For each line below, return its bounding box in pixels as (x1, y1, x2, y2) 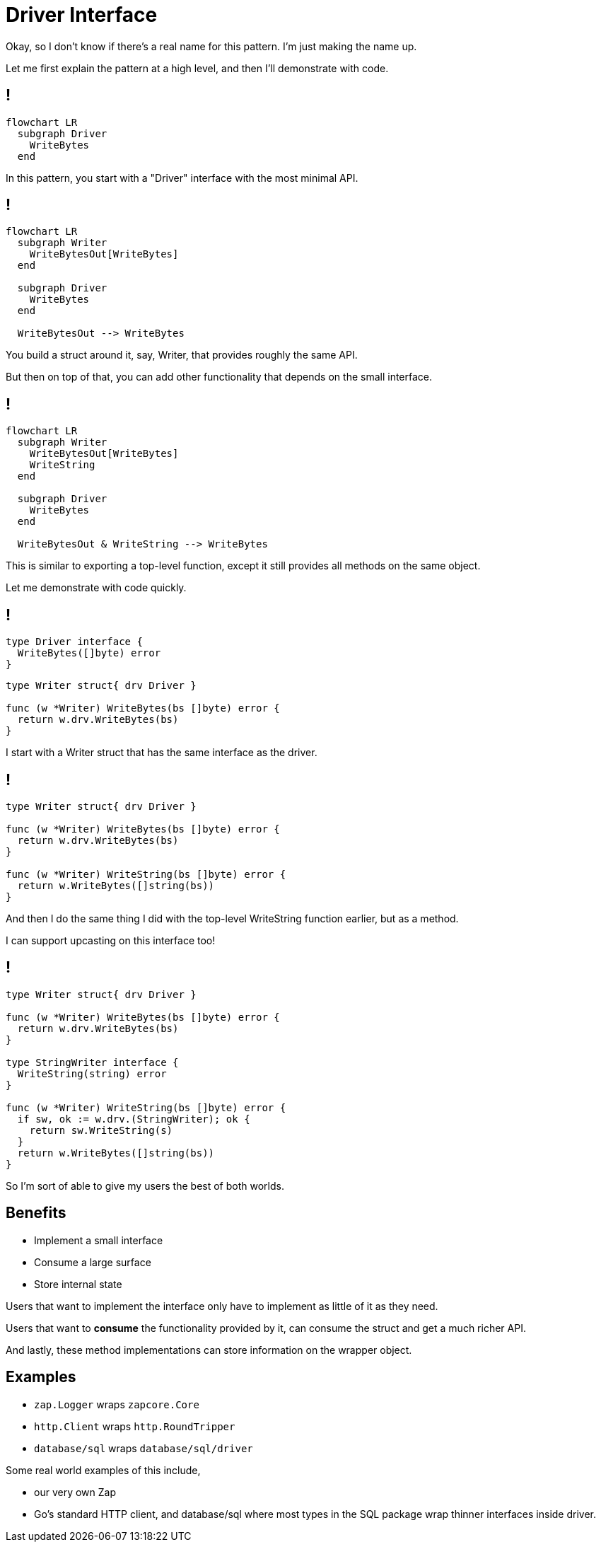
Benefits (6, 1204, 66, 1222)
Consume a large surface (34, 1256, 151, 1268)
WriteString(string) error (17, 1067, 167, 1079)
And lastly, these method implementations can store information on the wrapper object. (6, 1343, 412, 1356)
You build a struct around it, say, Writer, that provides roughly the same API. (6, 349, 358, 361)
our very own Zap (34, 1485, 116, 1498)
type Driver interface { (6, 636, 143, 648)
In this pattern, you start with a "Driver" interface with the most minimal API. (6, 171, 358, 184)
